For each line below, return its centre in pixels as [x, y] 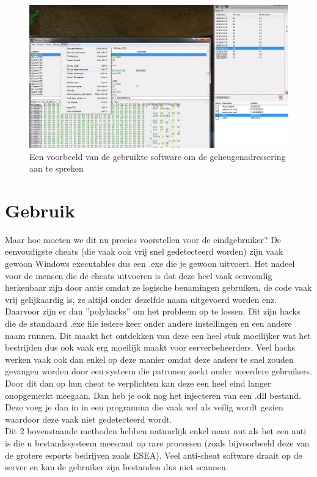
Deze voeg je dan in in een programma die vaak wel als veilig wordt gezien [144, 407]
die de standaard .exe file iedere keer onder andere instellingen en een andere [148, 323]
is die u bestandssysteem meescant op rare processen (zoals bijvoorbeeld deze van [157, 442]
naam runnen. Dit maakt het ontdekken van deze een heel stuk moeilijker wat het [158, 335]
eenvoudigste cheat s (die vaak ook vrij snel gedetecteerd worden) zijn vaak [144, 251]
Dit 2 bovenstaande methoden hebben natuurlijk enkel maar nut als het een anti [156, 431]
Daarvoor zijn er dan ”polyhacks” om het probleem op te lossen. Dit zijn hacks [153, 311]
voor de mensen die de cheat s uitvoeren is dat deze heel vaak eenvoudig [139, 275]
